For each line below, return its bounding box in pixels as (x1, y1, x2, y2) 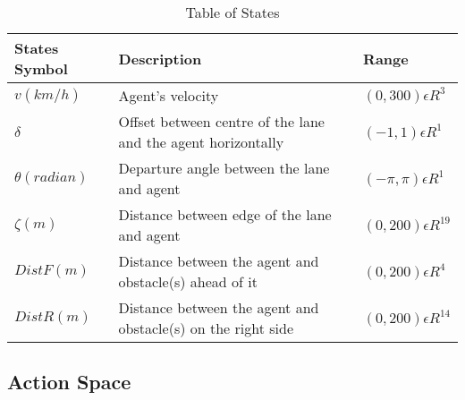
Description (118, 47, 202, 69)
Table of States (185, 2, 280, 22)
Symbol (14, 58, 68, 79)
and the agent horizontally (118, 132, 284, 152)
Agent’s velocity (118, 85, 219, 106)
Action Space (7, 368, 131, 396)
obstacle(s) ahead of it (118, 271, 258, 292)
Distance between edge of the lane (118, 204, 332, 225)
